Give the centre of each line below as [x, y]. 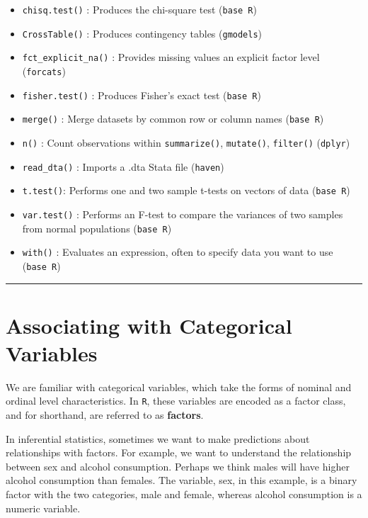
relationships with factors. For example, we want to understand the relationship [179, 452]
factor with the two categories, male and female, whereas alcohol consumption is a [184, 494]
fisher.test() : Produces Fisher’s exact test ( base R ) [142, 95]
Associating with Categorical [149, 325]
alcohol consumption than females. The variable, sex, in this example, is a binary [182, 480]
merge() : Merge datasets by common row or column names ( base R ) [173, 119]
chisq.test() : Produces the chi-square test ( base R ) [139, 9]
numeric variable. [43, 508]
